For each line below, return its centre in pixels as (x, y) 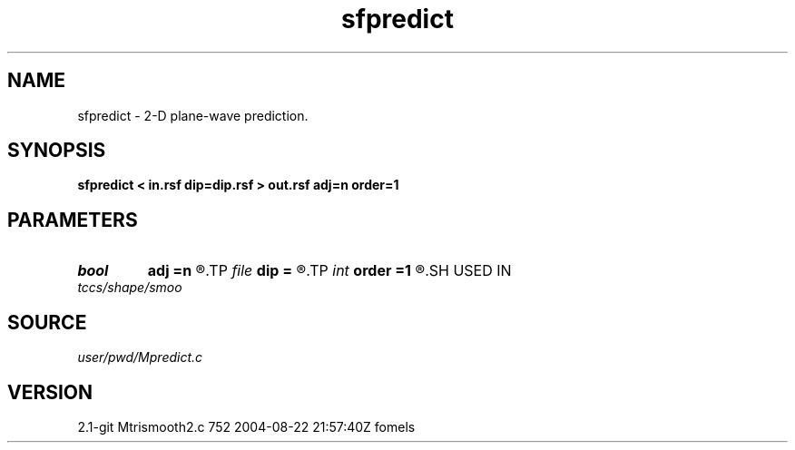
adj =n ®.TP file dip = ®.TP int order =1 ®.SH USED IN (329, 271)
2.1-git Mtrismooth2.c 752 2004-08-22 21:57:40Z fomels (246, 426)
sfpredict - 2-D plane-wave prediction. (193, 115)
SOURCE (47, 322)
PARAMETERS (73, 220)
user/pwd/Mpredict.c (140, 357)
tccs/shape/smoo (130, 288)
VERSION (50, 392)
